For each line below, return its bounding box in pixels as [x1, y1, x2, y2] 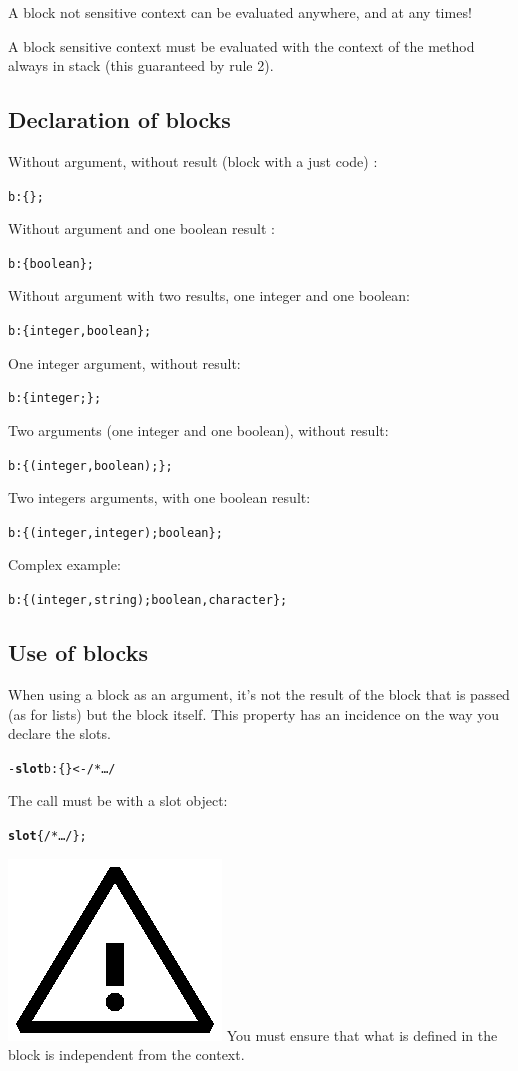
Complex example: [8, 554, 121, 575]
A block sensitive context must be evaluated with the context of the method [8, 35, 475, 56]
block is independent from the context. [8, 1044, 245, 1065]
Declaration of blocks [8, 104, 231, 135]
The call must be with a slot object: [8, 790, 228, 811]
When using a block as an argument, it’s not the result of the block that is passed [8, 683, 510, 704]
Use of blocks [8, 637, 148, 668]
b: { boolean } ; [8, 256, 94, 271]
